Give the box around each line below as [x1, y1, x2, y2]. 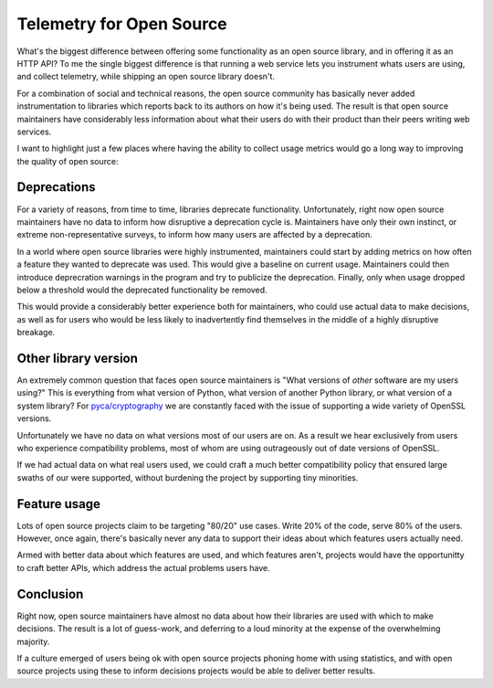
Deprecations [16, 179, 96, 196]
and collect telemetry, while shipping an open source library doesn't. [16, 71, 276, 82]
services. [16, 126, 52, 137]
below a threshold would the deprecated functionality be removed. [16, 284, 268, 295]
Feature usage [16, 496, 100, 512]
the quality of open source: [16, 155, 119, 166]
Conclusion [16, 586, 84, 602]
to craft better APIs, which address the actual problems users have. [16, 562, 270, 573]
